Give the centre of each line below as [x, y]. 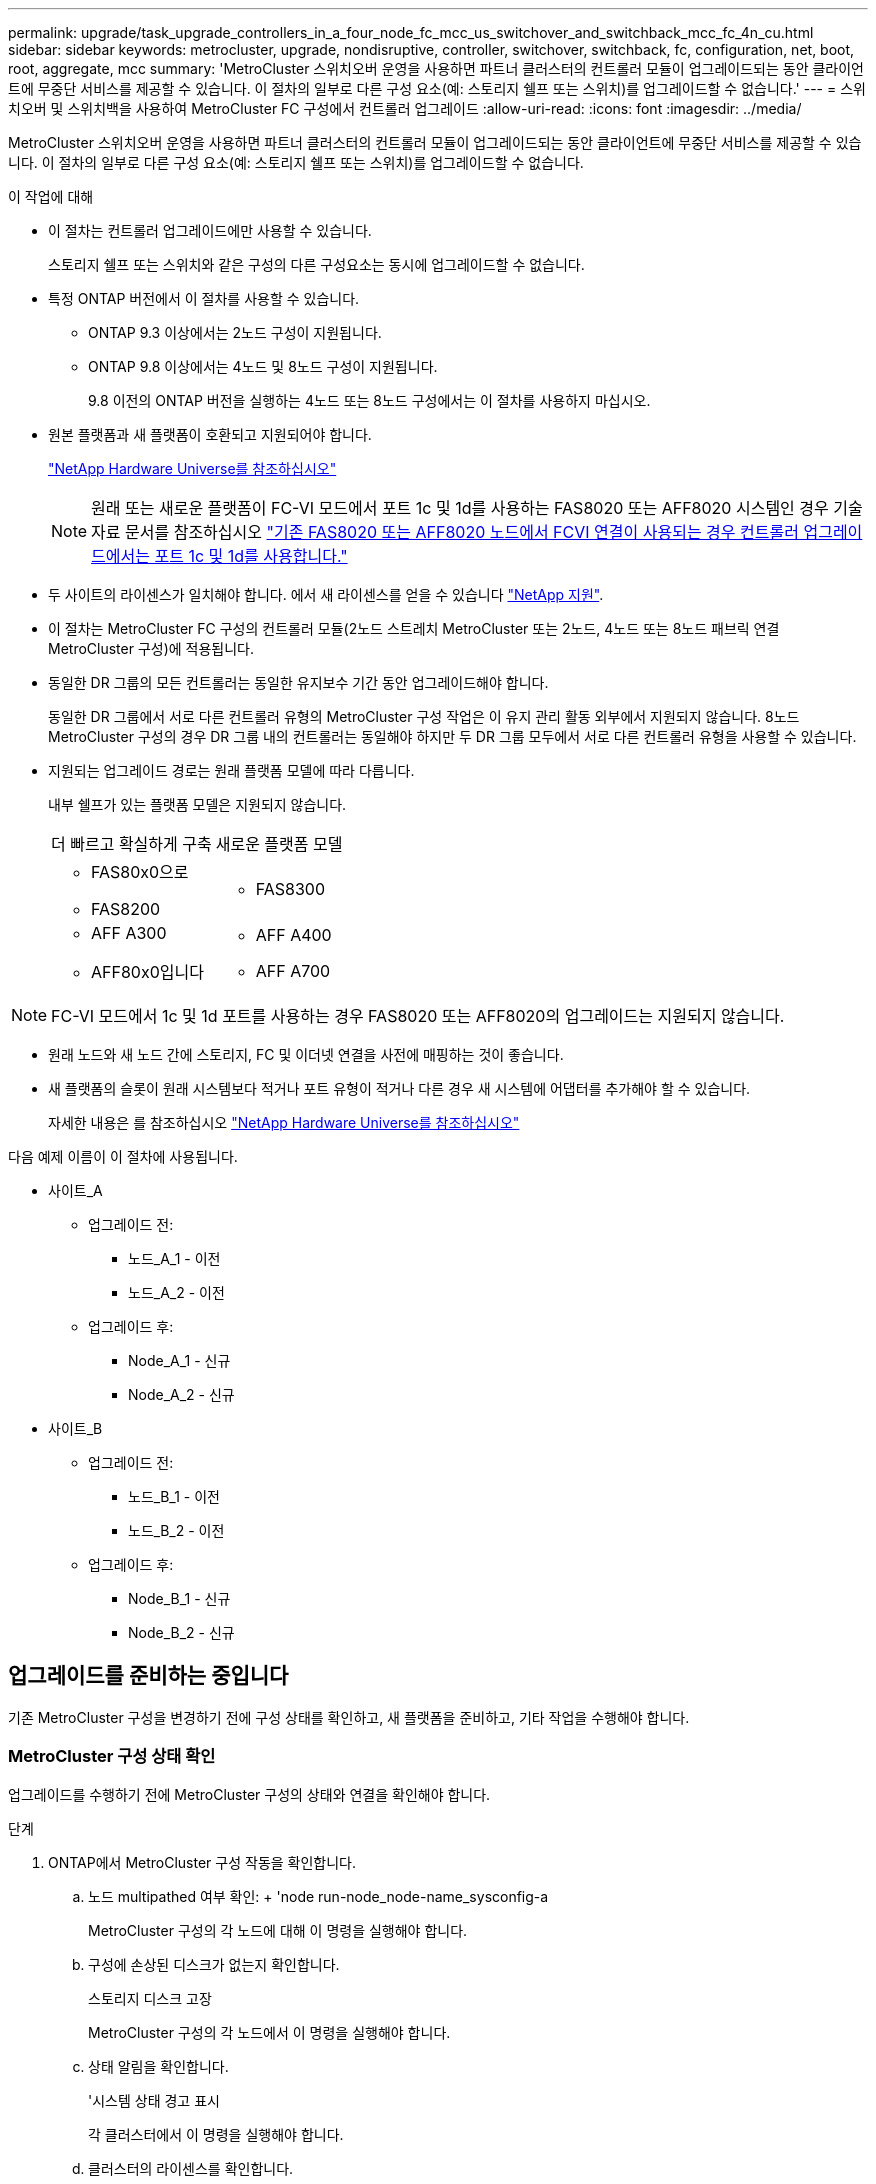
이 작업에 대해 [51, 196]
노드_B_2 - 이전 [176, 1530]
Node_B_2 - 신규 [181, 1632]
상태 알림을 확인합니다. [158, 2066]
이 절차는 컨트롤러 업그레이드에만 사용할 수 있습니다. [210, 230]
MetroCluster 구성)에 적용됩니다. [151, 648]
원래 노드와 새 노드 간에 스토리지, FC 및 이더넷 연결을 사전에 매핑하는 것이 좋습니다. [306, 1054]
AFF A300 [129, 933]
